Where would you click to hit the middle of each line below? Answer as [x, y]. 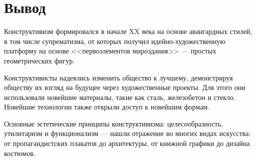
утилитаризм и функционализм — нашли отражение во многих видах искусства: [127, 133]
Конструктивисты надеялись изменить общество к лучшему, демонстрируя [118, 77]
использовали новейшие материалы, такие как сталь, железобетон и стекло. [120, 97]
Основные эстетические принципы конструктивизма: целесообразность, [114, 123]
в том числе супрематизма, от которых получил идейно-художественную [115, 41]
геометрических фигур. [39, 60]
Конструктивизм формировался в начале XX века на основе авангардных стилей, [128, 31]
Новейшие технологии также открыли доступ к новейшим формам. [107, 107]
